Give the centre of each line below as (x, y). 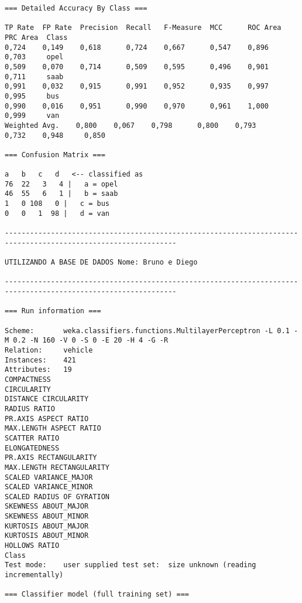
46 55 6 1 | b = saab (61, 194)
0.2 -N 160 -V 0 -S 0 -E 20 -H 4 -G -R (91, 341)
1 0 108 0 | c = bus (57, 204)
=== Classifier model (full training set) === (97, 594)
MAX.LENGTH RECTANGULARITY (57, 467)
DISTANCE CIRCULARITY (47, 399)
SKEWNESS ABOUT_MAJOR (47, 507)
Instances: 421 (40, 360)
